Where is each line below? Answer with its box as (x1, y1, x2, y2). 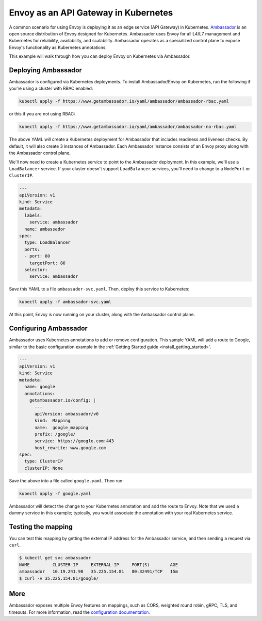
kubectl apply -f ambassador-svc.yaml (19, 299, 112, 305)
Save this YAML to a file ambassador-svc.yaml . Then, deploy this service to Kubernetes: (9, 286, 190, 292)
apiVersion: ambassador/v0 (34, 411, 99, 416)
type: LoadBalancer (24, 240, 71, 245)
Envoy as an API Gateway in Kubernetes (9, 7, 173, 18)
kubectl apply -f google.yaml (19, 491, 91, 496)
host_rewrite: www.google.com (34, 445, 107, 450)
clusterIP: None (24, 465, 63, 471)
